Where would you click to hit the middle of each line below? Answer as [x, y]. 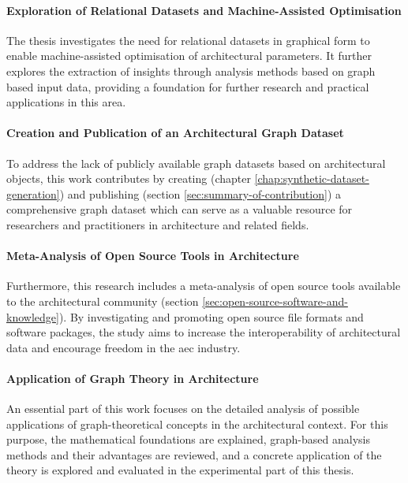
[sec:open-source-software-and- [275, 301]
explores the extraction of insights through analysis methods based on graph [191, 71]
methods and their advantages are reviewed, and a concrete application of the [194, 454]
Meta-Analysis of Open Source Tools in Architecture [153, 256]
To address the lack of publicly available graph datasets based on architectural [196, 163]
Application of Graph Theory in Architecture [133, 378]
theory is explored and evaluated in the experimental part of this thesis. [180, 470]
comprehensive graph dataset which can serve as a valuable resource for [180, 209]
